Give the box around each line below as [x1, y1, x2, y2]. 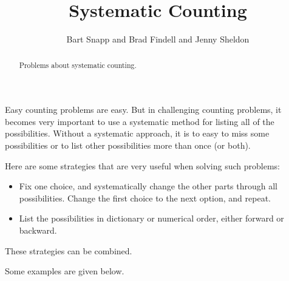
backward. [19, 223, 57, 236]
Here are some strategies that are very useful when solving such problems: [5, 159, 280, 172]
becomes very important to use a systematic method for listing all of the [5, 115, 274, 127]
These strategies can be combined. [5, 244, 132, 257]
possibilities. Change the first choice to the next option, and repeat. [19, 191, 271, 204]
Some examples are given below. [5, 265, 124, 277]
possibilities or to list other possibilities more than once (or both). [5, 138, 251, 151]
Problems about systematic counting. [19, 59, 137, 70]
